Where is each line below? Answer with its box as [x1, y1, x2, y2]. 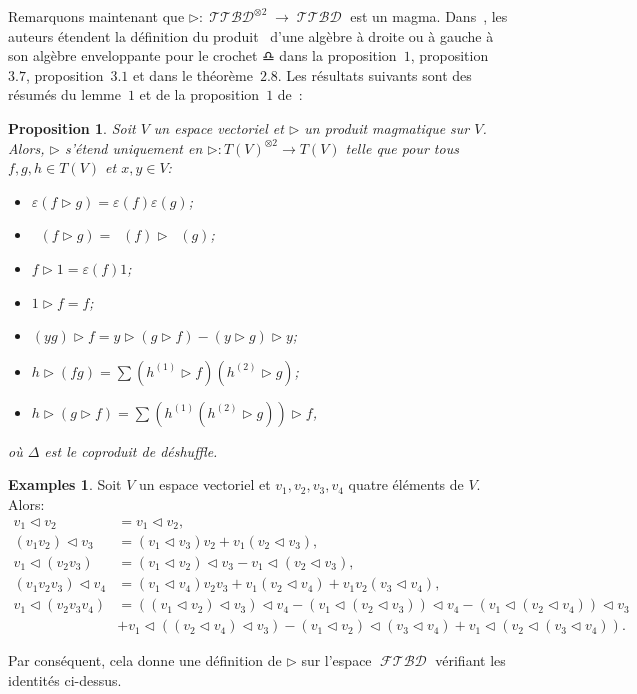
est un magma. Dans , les [350, 6, 508, 26]
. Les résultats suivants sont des [277, 64, 472, 85]
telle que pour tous [345, 137, 459, 158]
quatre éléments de [348, 474, 464, 495]
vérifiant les [435, 650, 506, 671]
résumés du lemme [8, 84, 121, 105]
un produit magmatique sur [304, 117, 470, 138]
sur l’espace [301, 650, 372, 671]
